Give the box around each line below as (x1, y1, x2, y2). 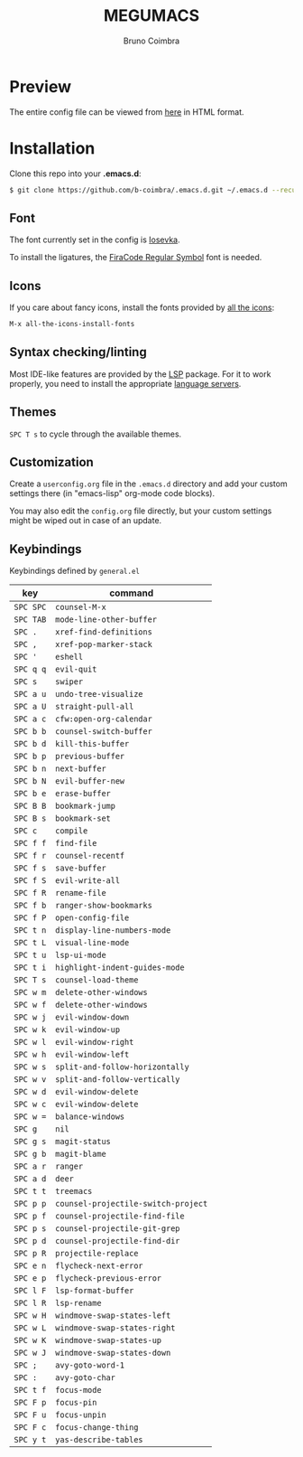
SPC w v (14, 1075, 47, 1085)
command (109, 587, 154, 599)
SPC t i (14, 963, 47, 973)
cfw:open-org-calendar (55, 714, 153, 724)
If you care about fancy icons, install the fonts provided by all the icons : (9, 302, 275, 313)
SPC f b (14, 900, 47, 911)
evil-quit (55, 664, 97, 674)
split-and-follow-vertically (55, 1075, 180, 1085)
